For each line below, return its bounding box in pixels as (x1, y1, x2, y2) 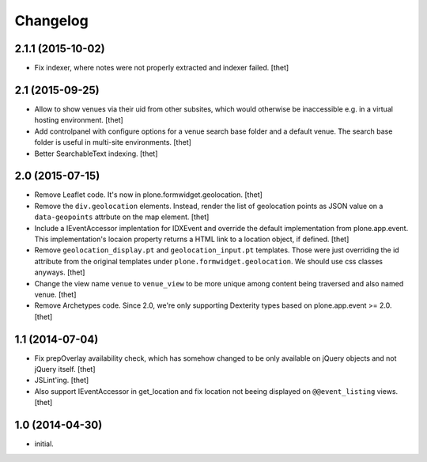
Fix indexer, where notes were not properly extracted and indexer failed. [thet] (34, 63, 289, 73)
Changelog (14, 12, 89, 29)
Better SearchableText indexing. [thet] (34, 149, 158, 158)
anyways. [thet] (34, 267, 85, 277)
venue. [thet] (34, 290, 77, 299)
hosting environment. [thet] (34, 116, 124, 125)
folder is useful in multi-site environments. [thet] (34, 138, 191, 147)
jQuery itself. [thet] (34, 365, 96, 374)
